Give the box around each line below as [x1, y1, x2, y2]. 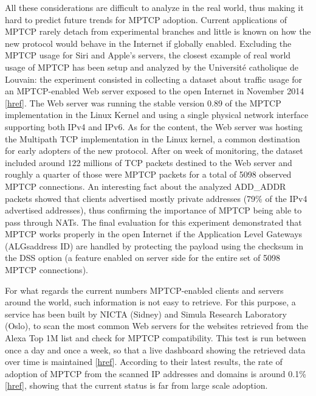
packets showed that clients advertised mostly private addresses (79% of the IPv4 [5, 192, 307, 204]
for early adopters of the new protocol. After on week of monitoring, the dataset [5, 144, 303, 157]
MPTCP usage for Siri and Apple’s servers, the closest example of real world [5, 49, 291, 61]
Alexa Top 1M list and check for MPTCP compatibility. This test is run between [5, 332, 306, 344]
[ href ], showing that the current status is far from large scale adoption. [5, 379, 268, 392]
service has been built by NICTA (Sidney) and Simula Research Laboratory [5, 307, 287, 320]
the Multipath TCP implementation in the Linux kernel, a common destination [5, 132, 300, 145]
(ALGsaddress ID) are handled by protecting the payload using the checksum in [5, 239, 303, 252]
